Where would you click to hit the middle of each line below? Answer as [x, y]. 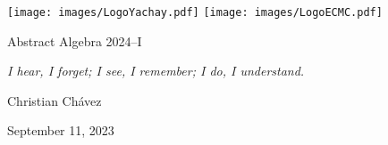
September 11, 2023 [61, 130]
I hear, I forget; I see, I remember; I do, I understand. [156, 71]
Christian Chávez [55, 100]
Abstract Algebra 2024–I [75, 40]
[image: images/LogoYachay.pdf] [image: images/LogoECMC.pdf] [195, 12]
